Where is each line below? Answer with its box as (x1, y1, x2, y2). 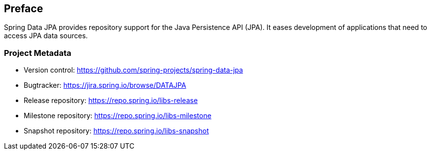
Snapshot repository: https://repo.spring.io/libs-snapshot (24, 127, 209, 135)
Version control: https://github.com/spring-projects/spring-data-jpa (24, 66, 243, 75)
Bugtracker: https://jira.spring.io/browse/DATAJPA (24, 81, 186, 90)
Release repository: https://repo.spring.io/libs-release (24, 96, 198, 105)
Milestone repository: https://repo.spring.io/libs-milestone (24, 111, 212, 120)
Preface (4, 2, 43, 15)
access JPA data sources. (4, 31, 88, 40)
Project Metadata (4, 48, 72, 58)
